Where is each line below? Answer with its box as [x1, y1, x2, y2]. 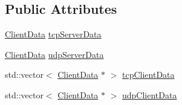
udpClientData [122, 88, 177, 101]
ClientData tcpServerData [5, 28, 102, 40]
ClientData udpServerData [5, 48, 104, 60]
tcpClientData [122, 68, 175, 81]
